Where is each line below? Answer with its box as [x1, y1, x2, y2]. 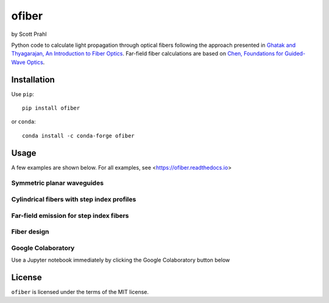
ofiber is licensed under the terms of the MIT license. [11, 288, 149, 295]
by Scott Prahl [11, 30, 47, 38]
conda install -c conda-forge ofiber [22, 132, 135, 139]
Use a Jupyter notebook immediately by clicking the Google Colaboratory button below [11, 256, 230, 264]
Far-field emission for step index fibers [11, 211, 129, 220]
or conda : [11, 118, 36, 125]
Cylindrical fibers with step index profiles [11, 195, 136, 204]
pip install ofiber [22, 105, 80, 112]
